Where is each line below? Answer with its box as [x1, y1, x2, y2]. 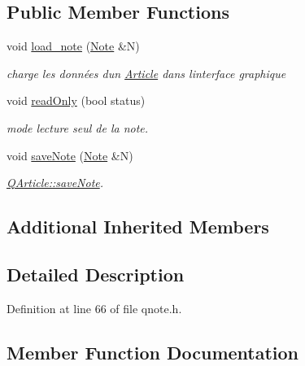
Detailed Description [7, 261, 185, 286]
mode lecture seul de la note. [7, 119, 149, 136]
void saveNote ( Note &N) [7, 146, 133, 163]
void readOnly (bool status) [7, 92, 146, 109]
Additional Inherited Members [7, 214, 269, 239]
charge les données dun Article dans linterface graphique [7, 64, 286, 81]
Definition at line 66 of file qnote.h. [7, 299, 182, 316]
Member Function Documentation [7, 339, 299, 364]
